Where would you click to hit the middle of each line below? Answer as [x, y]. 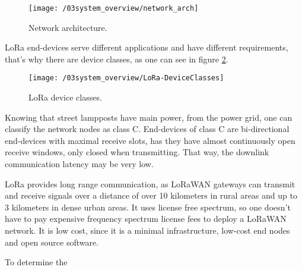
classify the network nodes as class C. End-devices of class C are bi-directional [147, 129]
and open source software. [52, 242]
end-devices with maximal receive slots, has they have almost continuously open [150, 140]
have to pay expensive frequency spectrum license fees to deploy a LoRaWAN [146, 219]
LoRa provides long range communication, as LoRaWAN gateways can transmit [150, 183]
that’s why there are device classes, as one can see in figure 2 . [117, 59]
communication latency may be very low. [79, 164]
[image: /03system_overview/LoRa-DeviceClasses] [126, 78]
